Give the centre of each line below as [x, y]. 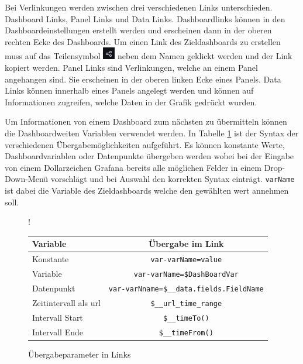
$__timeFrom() [186, 333]
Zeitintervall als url [66, 302]
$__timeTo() [186, 318]
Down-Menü [27, 179]
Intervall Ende [58, 332]
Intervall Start [58, 317]
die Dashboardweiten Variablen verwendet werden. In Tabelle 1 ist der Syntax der [152, 133]
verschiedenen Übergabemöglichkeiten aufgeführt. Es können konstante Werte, [145, 144]
